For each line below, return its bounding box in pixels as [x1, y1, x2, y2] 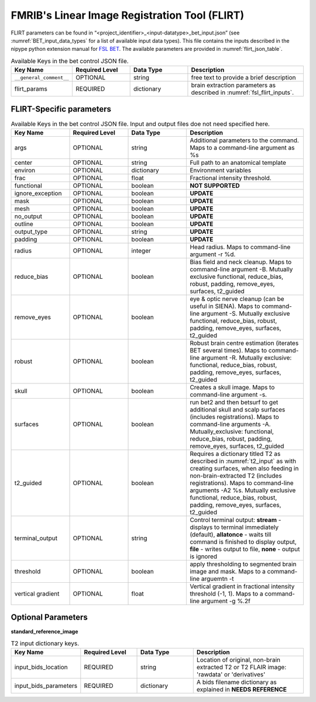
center [14, 158, 33, 167]
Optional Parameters [11, 613, 88, 623]
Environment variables [190, 166, 252, 174]
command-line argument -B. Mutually [190, 265, 293, 273]
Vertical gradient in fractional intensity [190, 582, 295, 590]
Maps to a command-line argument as [190, 143, 295, 151]
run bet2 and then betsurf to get [190, 398, 279, 406]
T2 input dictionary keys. [11, 639, 80, 648]
